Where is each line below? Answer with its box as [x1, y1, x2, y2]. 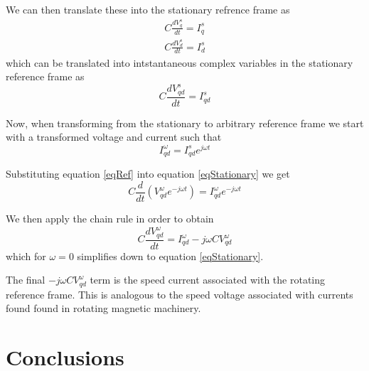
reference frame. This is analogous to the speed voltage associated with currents [6, 286, 353, 301]
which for [6, 248, 46, 263]
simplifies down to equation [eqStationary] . [77, 248, 264, 263]
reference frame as [6, 69, 85, 84]
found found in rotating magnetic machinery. [6, 301, 201, 316]
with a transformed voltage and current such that [6, 129, 222, 144]
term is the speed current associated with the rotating [90, 272, 326, 287]
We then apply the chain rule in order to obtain [6, 211, 214, 226]
